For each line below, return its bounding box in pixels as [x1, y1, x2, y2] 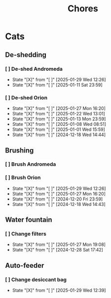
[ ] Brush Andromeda [5, 161, 56, 168]
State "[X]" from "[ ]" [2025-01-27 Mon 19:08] [12, 242, 106, 248]
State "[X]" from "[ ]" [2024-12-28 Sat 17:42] [12, 247, 104, 253]
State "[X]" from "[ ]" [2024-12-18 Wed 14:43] [12, 201, 106, 207]
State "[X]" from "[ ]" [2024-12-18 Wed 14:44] [12, 132, 106, 138]
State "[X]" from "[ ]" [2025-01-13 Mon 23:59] [12, 116, 106, 122]
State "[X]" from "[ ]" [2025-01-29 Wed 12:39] [12, 288, 106, 294]
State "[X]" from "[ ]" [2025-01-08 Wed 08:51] [12, 121, 107, 127]
